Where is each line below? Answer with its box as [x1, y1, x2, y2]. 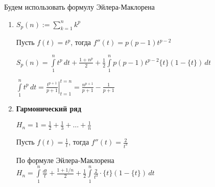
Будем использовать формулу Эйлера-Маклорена [4, 2, 155, 12]
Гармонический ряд [16, 103, 82, 114]
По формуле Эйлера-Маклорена [16, 155, 114, 166]
